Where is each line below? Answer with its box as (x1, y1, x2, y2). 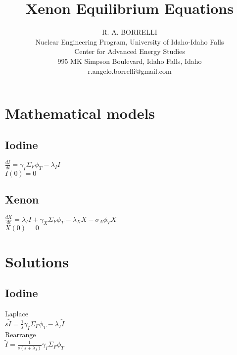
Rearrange (5, 329, 36, 339)
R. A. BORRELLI (102, 27, 157, 37)
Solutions (5, 251, 69, 271)
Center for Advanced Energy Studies (74, 46, 185, 56)
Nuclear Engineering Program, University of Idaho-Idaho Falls (35, 36, 224, 47)
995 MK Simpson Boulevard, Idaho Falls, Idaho (57, 55, 202, 66)
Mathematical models (5, 103, 155, 123)
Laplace (5, 308, 28, 318)
